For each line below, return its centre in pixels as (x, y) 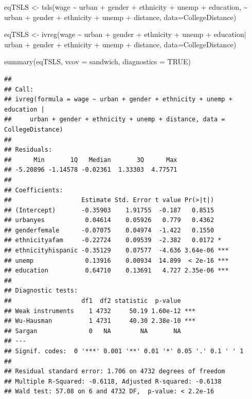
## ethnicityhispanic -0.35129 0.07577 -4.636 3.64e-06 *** (116, 251)
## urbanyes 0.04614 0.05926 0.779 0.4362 (109, 220)
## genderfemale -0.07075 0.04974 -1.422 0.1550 (109, 230)
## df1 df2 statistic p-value (93, 301)
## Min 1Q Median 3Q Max (91, 160)
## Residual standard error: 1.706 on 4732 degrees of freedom (115, 371)
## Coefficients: (34, 190)
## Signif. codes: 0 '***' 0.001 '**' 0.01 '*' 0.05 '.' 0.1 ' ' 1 (124, 351)
